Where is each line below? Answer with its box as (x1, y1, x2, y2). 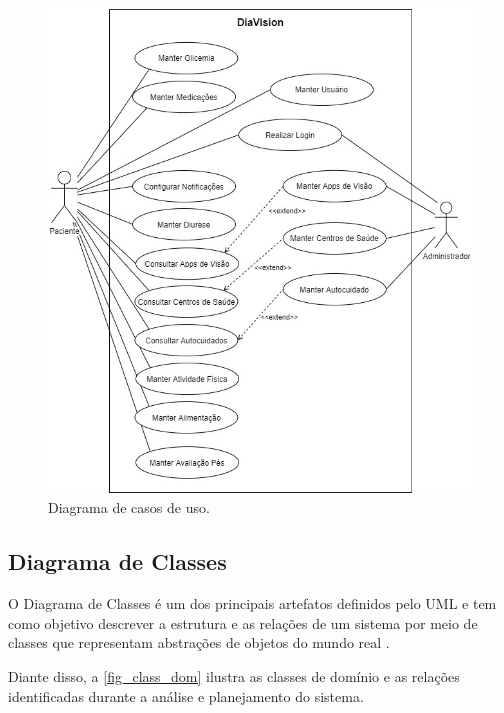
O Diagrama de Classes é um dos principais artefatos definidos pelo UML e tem (8, 593, 497, 614)
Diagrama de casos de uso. (48, 497, 210, 518)
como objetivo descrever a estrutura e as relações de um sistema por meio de (8, 612, 478, 633)
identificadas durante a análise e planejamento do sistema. (8, 685, 364, 706)
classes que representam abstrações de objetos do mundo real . (8, 632, 390, 653)
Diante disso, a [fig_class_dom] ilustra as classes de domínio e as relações (8, 665, 460, 686)
